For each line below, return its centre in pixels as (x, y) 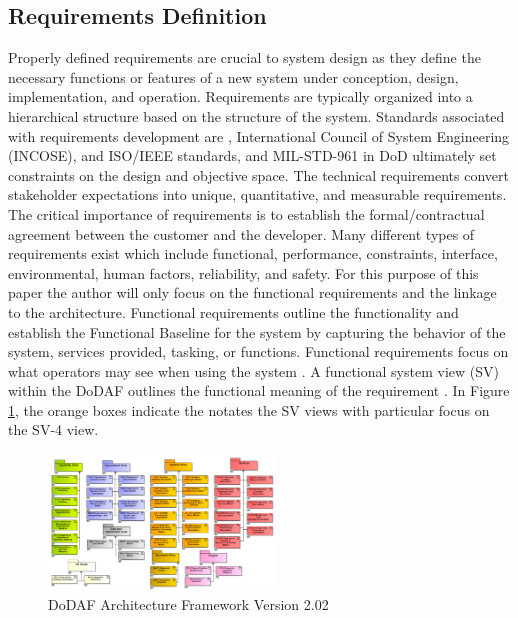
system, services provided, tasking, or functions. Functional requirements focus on (258, 351)
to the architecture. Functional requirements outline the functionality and (233, 311)
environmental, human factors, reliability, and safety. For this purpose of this (243, 272)
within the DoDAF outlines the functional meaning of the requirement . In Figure (259, 390)
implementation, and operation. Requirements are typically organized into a (240, 96)
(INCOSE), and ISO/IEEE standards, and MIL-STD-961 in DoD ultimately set (252, 155)
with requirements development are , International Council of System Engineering (259, 135)
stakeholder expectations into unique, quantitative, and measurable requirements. (257, 194)
